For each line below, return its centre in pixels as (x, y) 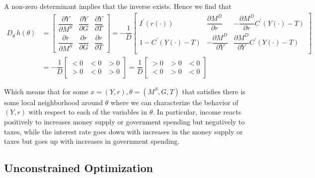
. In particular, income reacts (197, 112)
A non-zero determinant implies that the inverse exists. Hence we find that (118, 6)
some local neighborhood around (53, 102)
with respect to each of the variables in (88, 112)
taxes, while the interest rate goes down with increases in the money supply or (123, 131)
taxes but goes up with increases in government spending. (92, 141)
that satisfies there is (214, 91)
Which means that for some (46, 91)
